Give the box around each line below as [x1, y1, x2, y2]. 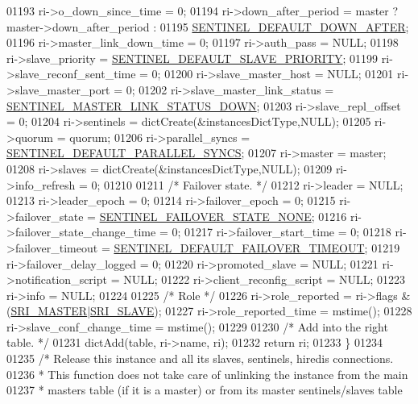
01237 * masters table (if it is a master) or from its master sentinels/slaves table [6, 381, 403, 398]
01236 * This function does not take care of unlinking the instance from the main [6, 365, 408, 382]
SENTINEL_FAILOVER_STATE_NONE [99, 207, 312, 224]
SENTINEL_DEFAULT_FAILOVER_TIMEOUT [114, 239, 365, 256]
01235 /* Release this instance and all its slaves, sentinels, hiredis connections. [6, 350, 394, 367]
